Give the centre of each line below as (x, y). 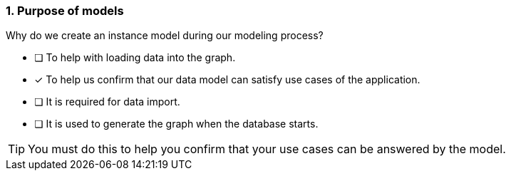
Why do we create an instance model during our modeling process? (165, 36)
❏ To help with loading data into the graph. (135, 58)
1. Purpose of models (65, 11)
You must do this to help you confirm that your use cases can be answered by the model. (267, 149)
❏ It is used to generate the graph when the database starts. (176, 124)
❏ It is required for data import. (107, 102)
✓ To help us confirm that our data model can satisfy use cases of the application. (227, 80)
